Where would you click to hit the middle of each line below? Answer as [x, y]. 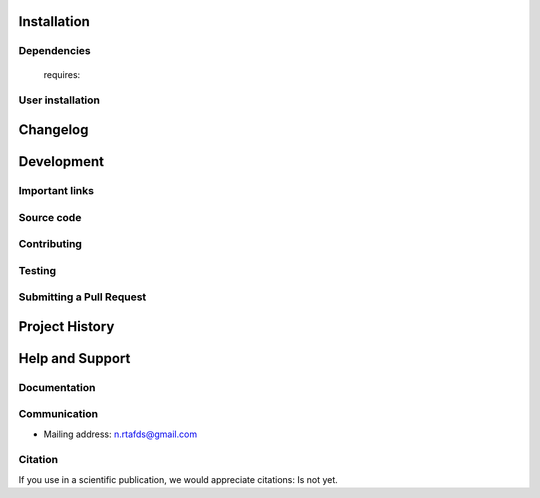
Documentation [57, 387]
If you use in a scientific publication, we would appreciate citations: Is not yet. [178, 479]
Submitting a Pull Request [82, 297]
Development [61, 161]
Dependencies [55, 51]
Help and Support [74, 358]
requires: [62, 74]
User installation [59, 100]
